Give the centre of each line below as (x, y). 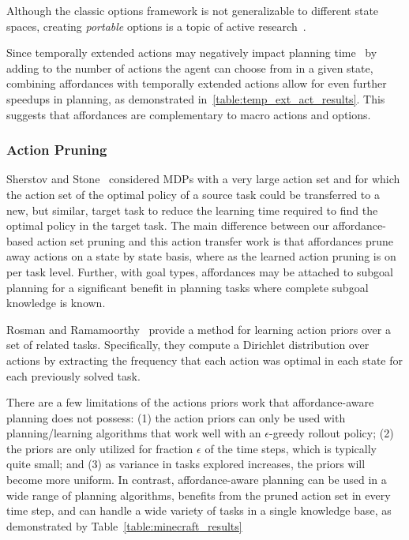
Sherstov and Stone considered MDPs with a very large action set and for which (203, 179)
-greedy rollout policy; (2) (331, 433)
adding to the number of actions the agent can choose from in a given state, (190, 67)
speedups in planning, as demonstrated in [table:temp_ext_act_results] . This (196, 98)
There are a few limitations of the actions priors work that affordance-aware (190, 402)
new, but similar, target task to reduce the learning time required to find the (192, 210)
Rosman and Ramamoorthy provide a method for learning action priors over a (199, 329)
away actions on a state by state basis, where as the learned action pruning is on (201, 256)
